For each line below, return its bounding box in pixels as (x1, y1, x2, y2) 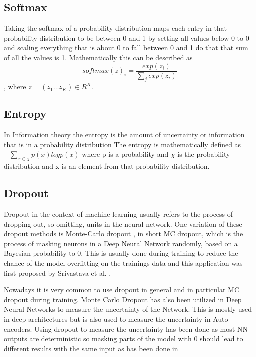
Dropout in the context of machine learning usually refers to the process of (4, 209, 233, 219)
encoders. (4, 323, 32, 334)
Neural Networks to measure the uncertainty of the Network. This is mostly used (4, 304, 252, 314)
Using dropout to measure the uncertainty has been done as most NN (34, 323, 248, 334)
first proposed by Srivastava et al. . (4, 267, 111, 278)
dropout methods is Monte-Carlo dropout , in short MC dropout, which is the (4, 228, 243, 239)
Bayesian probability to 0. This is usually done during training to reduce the (4, 248, 238, 258)
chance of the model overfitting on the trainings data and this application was (4, 257, 243, 268)
